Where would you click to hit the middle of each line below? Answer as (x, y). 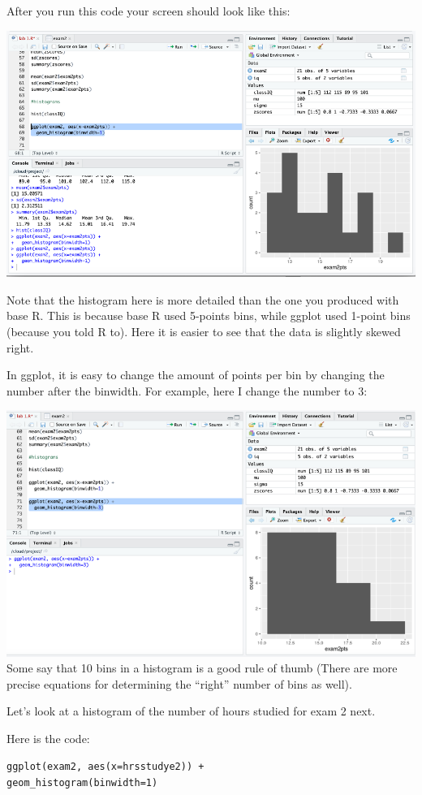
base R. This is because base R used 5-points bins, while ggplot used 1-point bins (209, 315)
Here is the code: (48, 738)
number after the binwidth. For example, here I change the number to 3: (187, 390)
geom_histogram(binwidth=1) (82, 783)
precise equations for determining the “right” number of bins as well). (179, 683)
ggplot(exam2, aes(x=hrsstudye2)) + (105, 767)
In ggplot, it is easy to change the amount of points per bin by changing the (196, 375)
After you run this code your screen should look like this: (149, 11)
